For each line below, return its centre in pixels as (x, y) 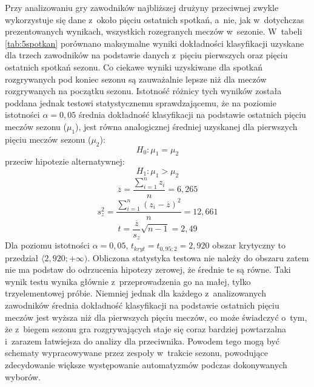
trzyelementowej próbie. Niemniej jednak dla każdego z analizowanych (135, 293)
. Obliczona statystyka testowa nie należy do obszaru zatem (198, 257)
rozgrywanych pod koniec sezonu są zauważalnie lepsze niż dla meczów (136, 79)
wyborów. (23, 376)
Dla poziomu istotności (47, 245)
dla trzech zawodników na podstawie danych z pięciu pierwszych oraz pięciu (146, 55)
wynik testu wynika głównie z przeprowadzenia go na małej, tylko (128, 281)
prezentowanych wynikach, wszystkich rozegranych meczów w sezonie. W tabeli (154, 31)
